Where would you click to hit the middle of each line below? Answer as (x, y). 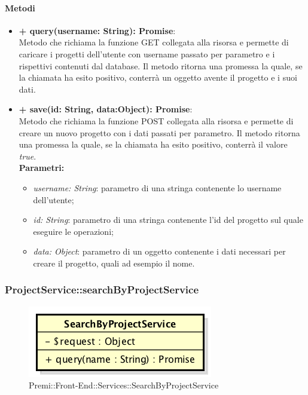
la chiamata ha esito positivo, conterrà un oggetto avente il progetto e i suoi (158, 77)
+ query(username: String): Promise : (97, 30)
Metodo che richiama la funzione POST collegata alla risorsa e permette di (156, 120)
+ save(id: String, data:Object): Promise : (106, 109)
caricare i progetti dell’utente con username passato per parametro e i (147, 53)
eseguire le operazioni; (73, 231)
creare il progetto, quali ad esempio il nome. (114, 263)
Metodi (20, 7)
